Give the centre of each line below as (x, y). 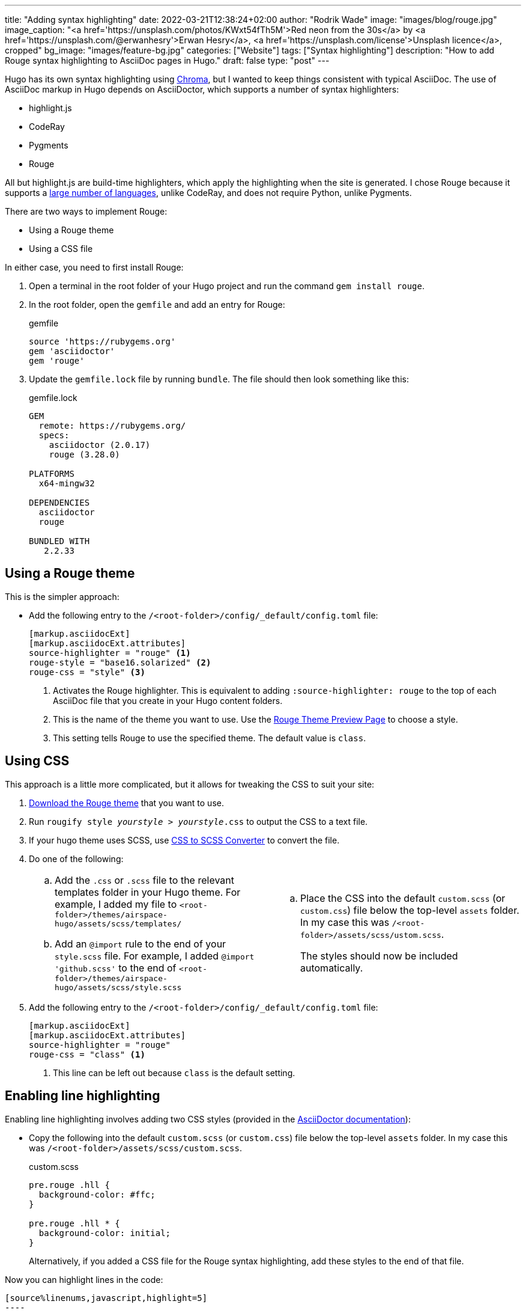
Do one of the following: (76, 858)
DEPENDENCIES (59, 503)
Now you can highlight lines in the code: (84, 1279)
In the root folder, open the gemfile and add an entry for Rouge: (157, 305)
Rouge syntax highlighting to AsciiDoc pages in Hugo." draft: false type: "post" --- (167, 60)
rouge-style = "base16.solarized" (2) (120, 662)
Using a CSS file (61, 249)
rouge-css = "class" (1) (87, 1054)
